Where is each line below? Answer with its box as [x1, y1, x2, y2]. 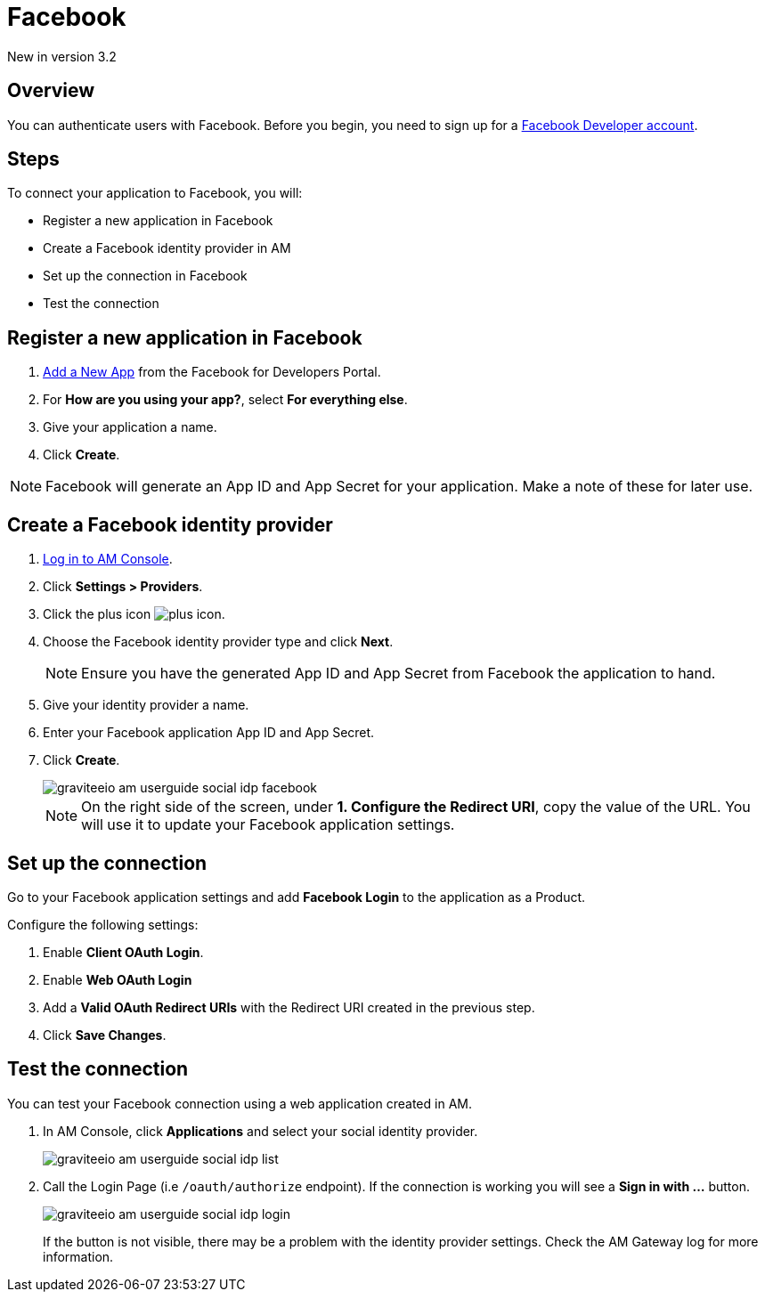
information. [43, 1248, 114, 1264]
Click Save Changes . [43, 1027, 167, 1043]
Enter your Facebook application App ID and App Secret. [43, 725, 375, 741]
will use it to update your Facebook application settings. [81, 816, 455, 834]
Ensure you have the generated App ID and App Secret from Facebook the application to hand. [81, 664, 716, 683]
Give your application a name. [43, 419, 217, 435]
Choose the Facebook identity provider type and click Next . [43, 634, 394, 650]
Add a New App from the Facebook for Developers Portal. [43, 364, 381, 380]
